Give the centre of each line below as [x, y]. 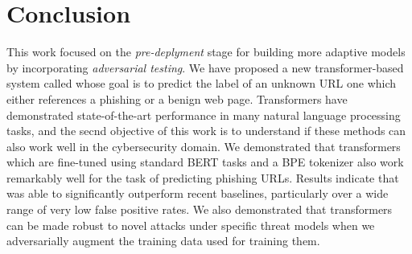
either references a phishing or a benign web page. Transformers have [177, 98]
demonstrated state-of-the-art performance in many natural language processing [204, 115]
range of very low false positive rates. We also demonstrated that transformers [200, 209]
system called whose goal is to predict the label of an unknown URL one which [202, 83]
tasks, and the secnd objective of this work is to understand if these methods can [206, 131]
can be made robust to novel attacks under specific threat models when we [191, 225]
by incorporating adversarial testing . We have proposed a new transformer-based [205, 67]
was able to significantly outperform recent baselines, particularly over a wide [198, 193]
